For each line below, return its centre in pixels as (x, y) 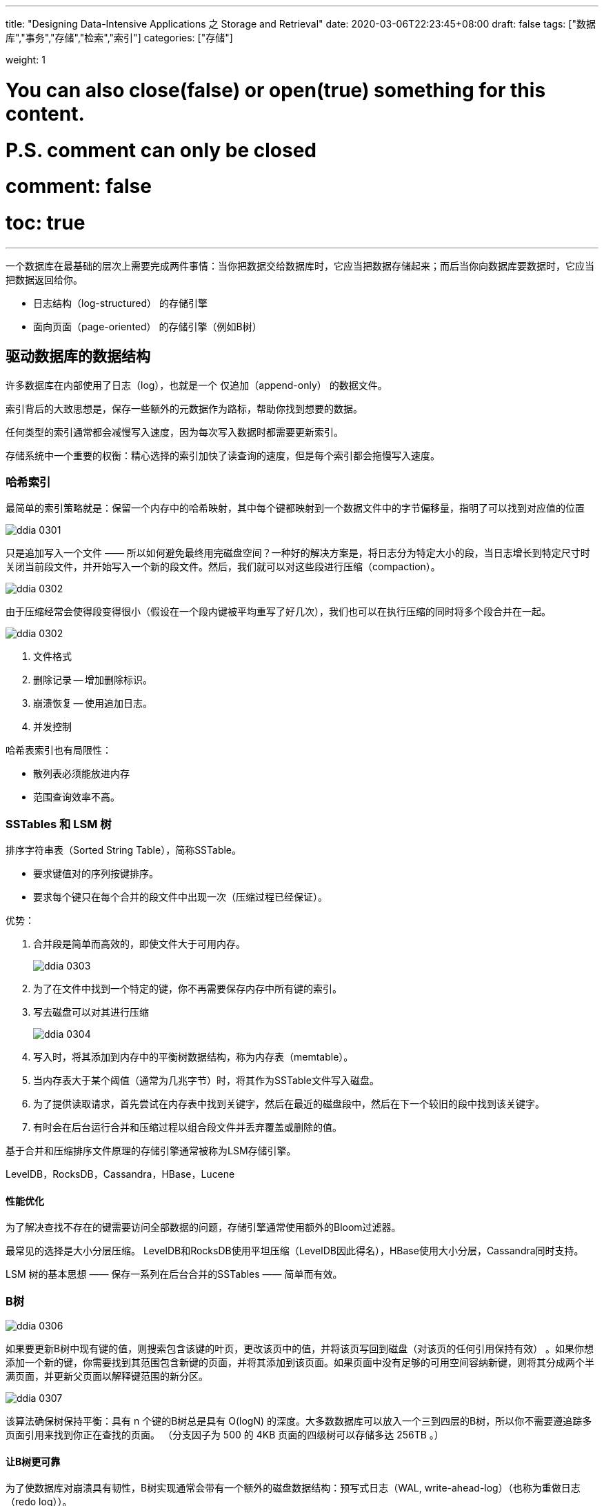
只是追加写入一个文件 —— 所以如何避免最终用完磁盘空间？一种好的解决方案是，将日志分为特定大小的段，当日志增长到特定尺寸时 (298, 553)
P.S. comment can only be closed (161, 150)
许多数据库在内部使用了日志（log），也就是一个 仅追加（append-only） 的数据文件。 (197, 385)
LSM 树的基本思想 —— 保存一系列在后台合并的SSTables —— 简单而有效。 (174, 1274)
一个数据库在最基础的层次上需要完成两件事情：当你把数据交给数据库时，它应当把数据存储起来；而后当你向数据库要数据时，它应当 (300, 265)
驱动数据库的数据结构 (78, 357)
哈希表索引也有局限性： (59, 750)
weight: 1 (26, 60)
